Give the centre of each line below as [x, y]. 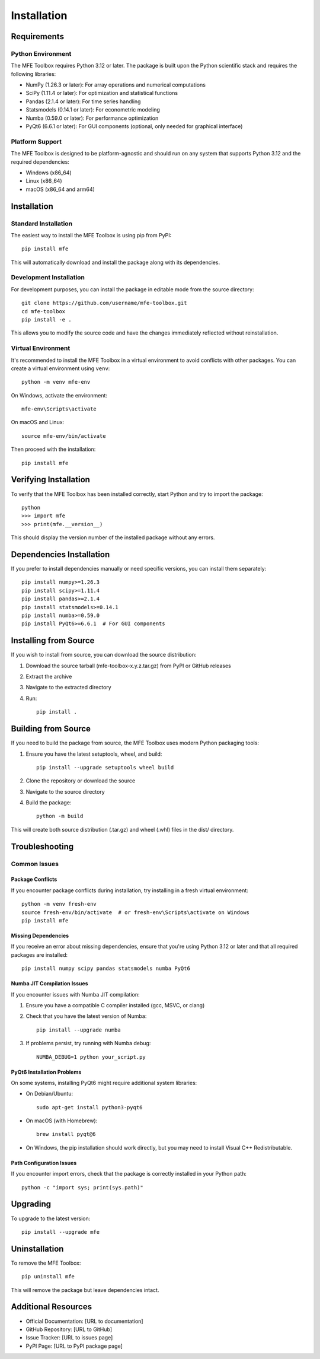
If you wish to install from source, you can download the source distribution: [104, 655]
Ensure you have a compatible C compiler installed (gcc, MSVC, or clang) [115, 1005]
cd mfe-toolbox [44, 311]
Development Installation [48, 278]
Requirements [38, 36]
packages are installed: [39, 954]
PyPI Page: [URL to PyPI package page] [74, 1346]
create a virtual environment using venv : [60, 368]
